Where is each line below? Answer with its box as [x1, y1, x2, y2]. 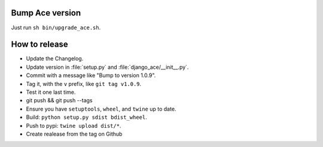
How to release [11, 39, 68, 50]
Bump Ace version [11, 8, 81, 18]
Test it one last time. [26, 88, 76, 96]
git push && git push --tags [26, 97, 93, 104]
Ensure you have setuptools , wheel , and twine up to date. [26, 105, 176, 112]
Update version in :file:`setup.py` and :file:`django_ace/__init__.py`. [26, 63, 189, 71]
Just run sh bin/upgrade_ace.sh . [11, 24, 101, 31]
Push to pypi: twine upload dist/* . [26, 122, 121, 129]
